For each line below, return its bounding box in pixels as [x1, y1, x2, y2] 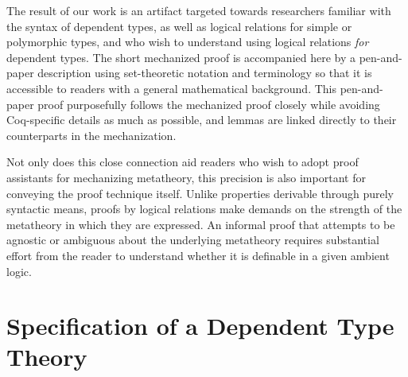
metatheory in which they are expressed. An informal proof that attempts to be [6, 216, 395, 232]
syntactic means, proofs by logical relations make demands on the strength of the [6, 200, 402, 217]
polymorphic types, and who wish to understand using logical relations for [6, 33, 369, 50]
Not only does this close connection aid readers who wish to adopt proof [6, 154, 359, 170]
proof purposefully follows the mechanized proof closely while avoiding [37, 95, 380, 112]
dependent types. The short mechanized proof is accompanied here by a [6, 49, 356, 65]
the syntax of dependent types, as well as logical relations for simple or [6, 17, 352, 34]
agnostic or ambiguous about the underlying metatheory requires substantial [6, 231, 379, 248]
